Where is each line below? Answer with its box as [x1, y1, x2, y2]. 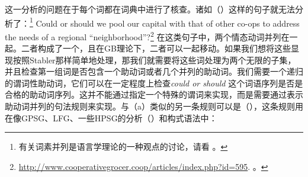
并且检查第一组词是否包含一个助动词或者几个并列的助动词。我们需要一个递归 [5, 65, 303, 78]
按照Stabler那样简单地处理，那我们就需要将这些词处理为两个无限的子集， [12, 53, 296, 66]
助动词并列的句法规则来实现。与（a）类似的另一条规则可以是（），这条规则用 [5, 100, 303, 112]
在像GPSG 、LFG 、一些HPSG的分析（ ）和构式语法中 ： [5, 111, 217, 124]
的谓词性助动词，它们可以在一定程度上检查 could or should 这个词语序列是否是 [5, 76, 303, 89]
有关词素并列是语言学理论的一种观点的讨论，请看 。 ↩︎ [18, 140, 228, 153]
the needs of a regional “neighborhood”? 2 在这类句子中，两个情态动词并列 [5, 28, 281, 43]
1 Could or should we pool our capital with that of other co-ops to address [30, 15, 300, 29]
